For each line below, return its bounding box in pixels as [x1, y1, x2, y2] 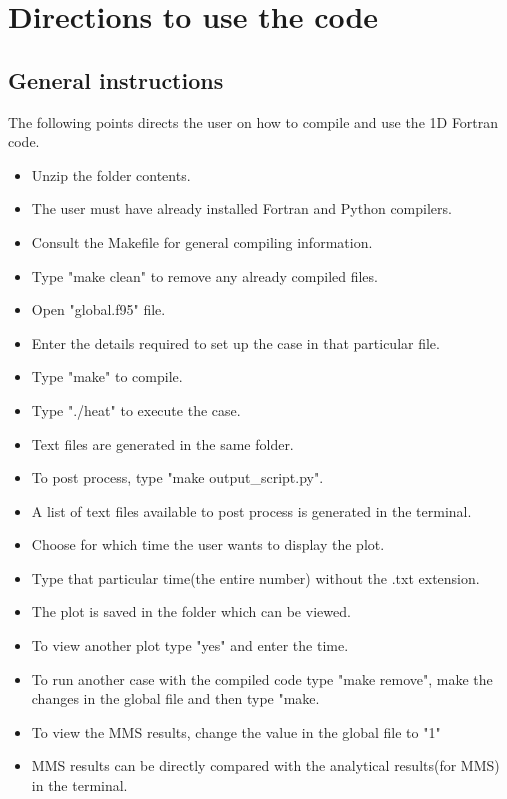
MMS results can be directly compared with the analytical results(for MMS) [31, 755, 500, 776]
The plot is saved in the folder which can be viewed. [31, 601, 351, 622]
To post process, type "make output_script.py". [31, 467, 324, 488]
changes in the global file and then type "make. [31, 688, 320, 709]
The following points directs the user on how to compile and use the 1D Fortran [8, 111, 499, 132]
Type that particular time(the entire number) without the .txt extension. [31, 567, 480, 588]
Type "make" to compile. [31, 366, 183, 387]
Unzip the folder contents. [31, 164, 191, 185]
